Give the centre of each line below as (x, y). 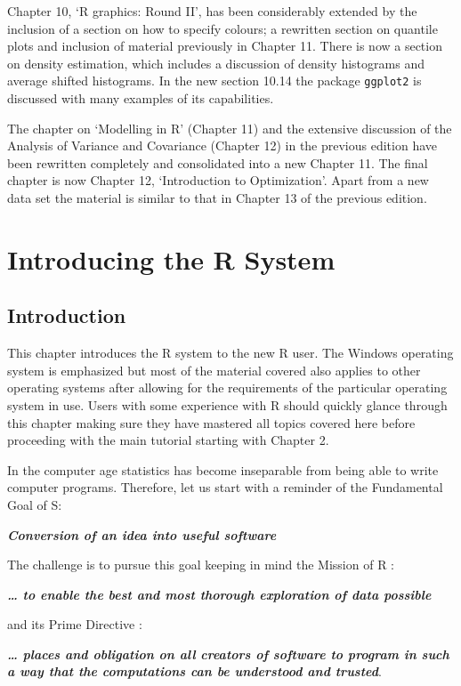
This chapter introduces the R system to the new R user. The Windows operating (230, 353)
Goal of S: (35, 504)
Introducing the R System (171, 258)
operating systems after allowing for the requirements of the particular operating (227, 387)
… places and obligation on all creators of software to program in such (228, 654)
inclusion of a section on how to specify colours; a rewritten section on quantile (222, 28)
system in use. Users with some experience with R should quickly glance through (227, 404)
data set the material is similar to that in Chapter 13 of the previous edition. (217, 198)
